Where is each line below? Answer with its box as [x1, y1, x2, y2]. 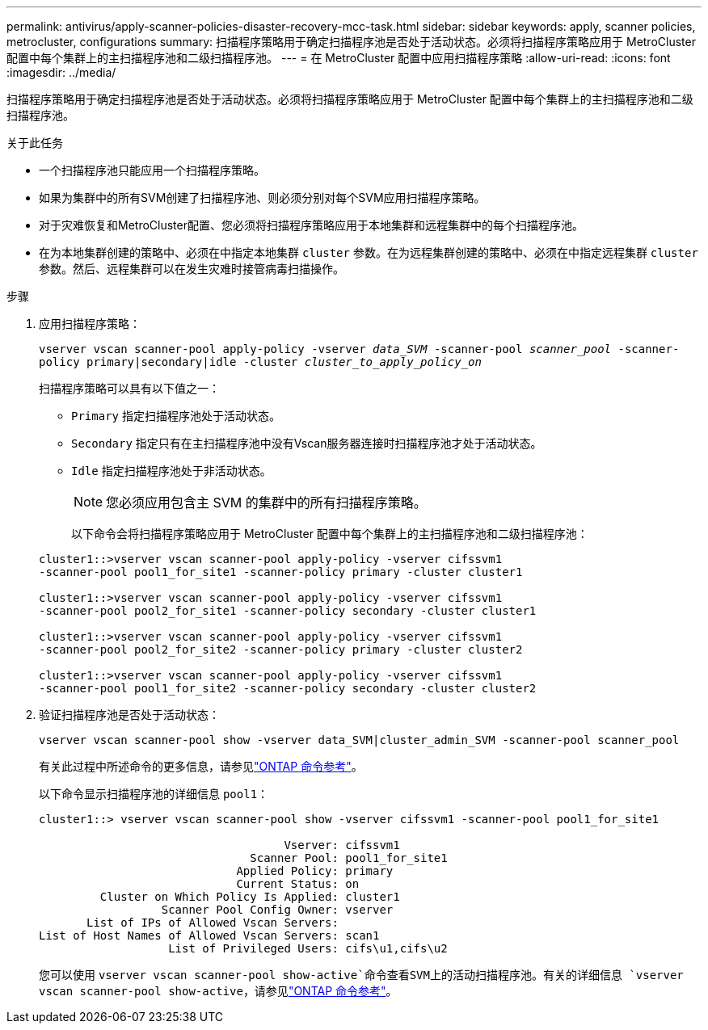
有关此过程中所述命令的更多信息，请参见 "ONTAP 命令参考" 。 [39, 759, 363, 773]
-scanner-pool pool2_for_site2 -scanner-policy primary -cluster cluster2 [39, 643, 523, 656]
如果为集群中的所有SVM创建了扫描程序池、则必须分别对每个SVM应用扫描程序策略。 [39, 191, 486, 204]
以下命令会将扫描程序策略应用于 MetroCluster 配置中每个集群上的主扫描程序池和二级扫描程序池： [71, 527, 588, 540]
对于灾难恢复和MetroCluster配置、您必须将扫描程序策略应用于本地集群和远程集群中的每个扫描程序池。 [39, 218, 584, 232]
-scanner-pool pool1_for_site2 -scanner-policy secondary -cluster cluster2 [39, 682, 537, 695]
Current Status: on [236, 877, 360, 890]
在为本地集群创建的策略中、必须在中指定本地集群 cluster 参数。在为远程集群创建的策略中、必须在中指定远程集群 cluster [39, 246, 698, 259]
